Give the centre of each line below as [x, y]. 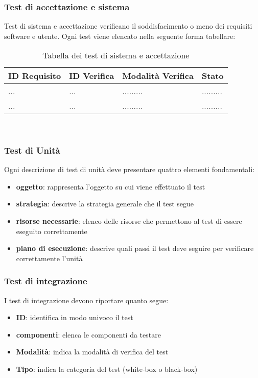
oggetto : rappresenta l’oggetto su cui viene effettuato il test [111, 186]
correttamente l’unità [49, 258]
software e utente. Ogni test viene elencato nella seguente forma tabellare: [120, 36]
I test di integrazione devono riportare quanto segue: [86, 300]
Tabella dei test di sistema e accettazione [116, 55]
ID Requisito [35, 76]
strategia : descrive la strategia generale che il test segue [105, 204]
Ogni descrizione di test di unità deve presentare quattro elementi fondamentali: [129, 169]
